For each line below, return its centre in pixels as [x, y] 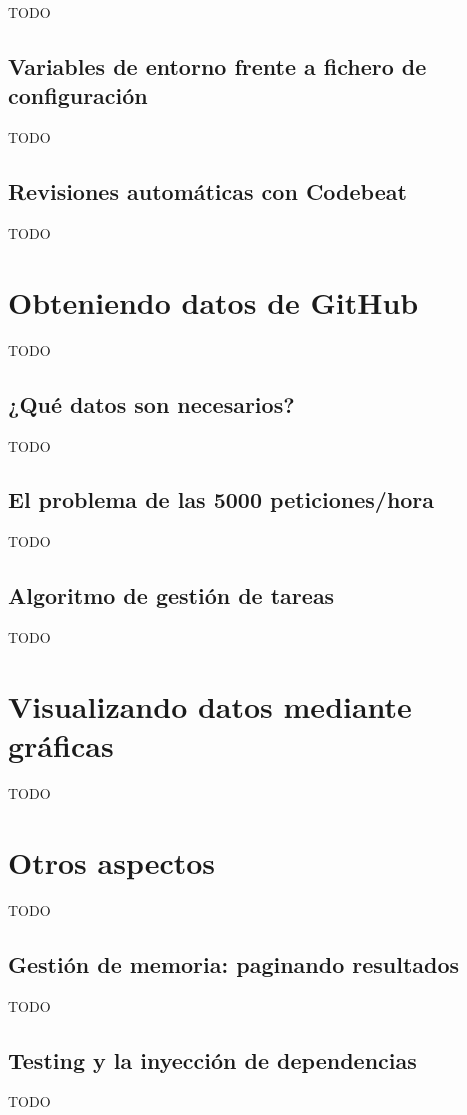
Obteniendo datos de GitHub [213, 301]
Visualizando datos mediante [210, 705]
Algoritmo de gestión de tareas [171, 595]
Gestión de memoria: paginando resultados [234, 963]
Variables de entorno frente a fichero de [217, 65]
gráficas [61, 745]
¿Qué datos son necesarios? [151, 403]
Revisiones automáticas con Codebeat [207, 191]
